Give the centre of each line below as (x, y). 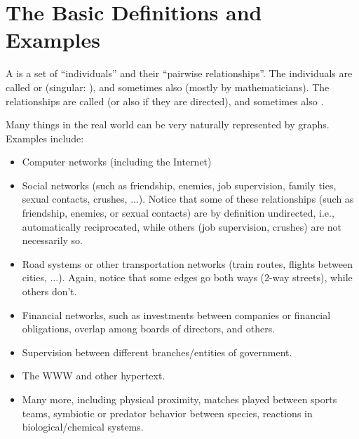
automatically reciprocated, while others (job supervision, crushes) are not (182, 226)
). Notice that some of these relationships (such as (246, 199)
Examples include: (45, 138)
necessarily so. (52, 240)
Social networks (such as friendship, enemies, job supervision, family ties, (179, 185)
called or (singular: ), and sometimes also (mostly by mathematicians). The (168, 87)
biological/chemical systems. (83, 427)
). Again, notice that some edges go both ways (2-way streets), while (205, 277)
